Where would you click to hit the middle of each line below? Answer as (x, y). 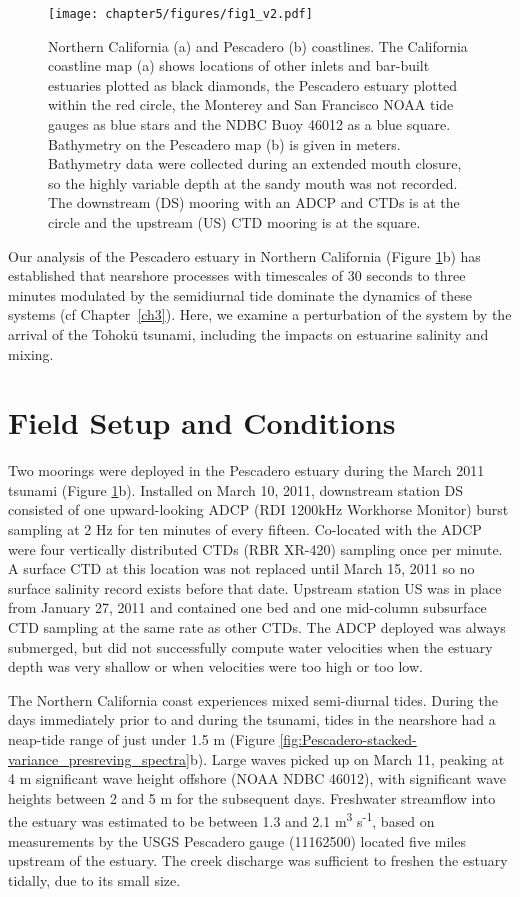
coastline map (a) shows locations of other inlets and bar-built (239, 65)
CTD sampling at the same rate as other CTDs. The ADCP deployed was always (257, 627)
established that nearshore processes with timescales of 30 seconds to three (237, 275)
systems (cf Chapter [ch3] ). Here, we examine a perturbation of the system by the (260, 314)
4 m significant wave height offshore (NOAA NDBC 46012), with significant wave (257, 778)
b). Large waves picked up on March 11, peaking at (347, 758)
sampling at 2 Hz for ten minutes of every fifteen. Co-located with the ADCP (245, 529)
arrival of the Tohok (69, 333)
